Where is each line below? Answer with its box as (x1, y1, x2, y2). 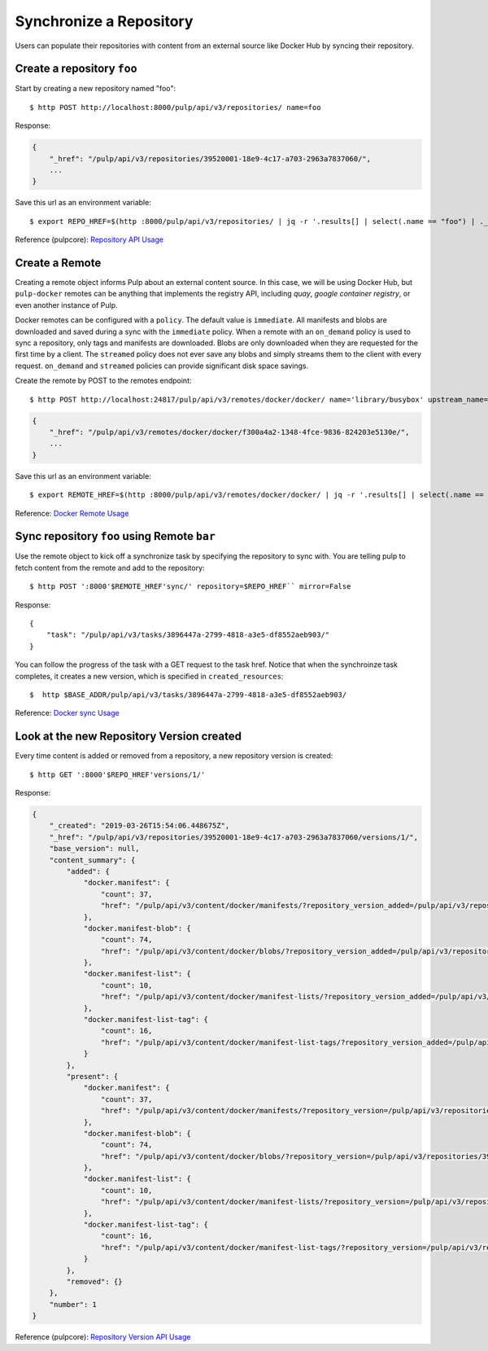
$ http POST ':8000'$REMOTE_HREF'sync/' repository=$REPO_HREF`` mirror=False (29, 582, 351, 591)
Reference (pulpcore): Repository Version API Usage (15, 1332, 191, 1342)
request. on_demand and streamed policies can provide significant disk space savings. (15, 361, 309, 371)
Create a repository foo (15, 62, 137, 76)
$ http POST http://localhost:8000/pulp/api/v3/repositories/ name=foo (29, 103, 321, 112)
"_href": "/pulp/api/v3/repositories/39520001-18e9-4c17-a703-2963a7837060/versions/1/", (49, 832, 419, 842)
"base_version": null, (49, 844, 140, 853)
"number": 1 (49, 1300, 98, 1309)
